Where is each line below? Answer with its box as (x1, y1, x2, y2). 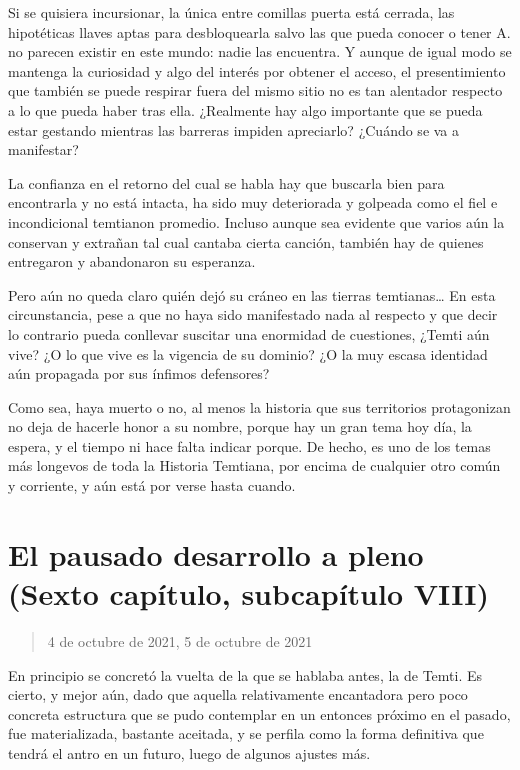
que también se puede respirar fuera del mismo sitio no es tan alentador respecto (8, 80, 503, 101)
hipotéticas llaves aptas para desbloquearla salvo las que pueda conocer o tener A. (8, 21, 511, 42)
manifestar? (8, 139, 79, 160)
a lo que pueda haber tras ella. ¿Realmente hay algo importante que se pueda (8, 99, 483, 120)
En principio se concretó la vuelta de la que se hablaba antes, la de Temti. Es (8, 664, 483, 685)
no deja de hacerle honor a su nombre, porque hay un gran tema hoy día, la (8, 416, 472, 437)
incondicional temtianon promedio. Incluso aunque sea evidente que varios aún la (8, 211, 505, 232)
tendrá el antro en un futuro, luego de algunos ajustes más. (8, 742, 371, 763)
